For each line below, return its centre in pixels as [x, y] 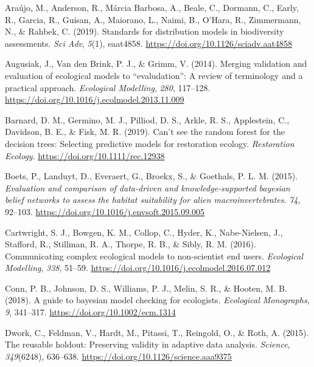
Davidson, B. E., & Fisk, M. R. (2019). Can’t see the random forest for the [145, 132]
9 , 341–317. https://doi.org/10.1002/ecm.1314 [90, 312]
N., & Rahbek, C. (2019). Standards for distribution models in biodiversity [145, 31]
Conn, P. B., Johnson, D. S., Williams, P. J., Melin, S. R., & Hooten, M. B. [146, 288]
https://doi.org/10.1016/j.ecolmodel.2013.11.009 [95, 99]
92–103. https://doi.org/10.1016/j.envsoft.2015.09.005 [105, 211]
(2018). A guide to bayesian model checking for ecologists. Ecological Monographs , [157, 300]
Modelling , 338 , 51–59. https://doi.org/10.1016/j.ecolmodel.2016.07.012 [138, 268]
